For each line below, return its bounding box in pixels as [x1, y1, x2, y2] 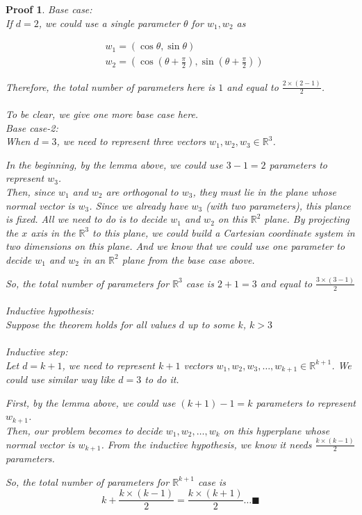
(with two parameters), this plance [206, 198, 351, 212]
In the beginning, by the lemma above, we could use [6, 157, 223, 171]
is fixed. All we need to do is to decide [6, 212, 167, 226]
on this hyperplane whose [223, 423, 330, 437]
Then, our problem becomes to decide [6, 423, 163, 437]
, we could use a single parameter [38, 15, 180, 30]
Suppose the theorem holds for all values [6, 316, 176, 331]
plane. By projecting [264, 212, 349, 226]
